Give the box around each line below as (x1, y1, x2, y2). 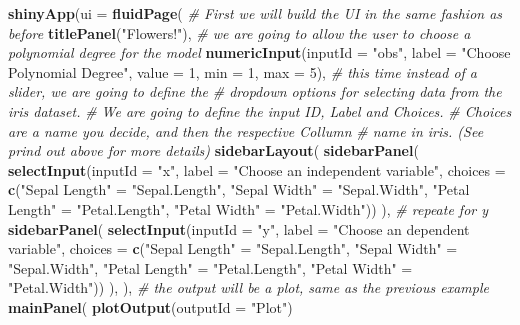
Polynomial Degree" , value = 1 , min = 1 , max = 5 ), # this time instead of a (8, 61, 478, 82)
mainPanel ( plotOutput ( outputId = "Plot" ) (8, 296, 293, 317)
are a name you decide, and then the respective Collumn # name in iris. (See (8, 120, 484, 141)
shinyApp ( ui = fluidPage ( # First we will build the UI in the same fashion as (8, 3, 503, 23)
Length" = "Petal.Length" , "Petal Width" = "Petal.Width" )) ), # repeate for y (8, 198, 489, 219)
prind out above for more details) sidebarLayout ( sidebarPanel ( (8, 140, 419, 161)
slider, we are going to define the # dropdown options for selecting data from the (8, 81, 502, 102)
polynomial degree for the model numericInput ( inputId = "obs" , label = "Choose (8, 42, 511, 63)
